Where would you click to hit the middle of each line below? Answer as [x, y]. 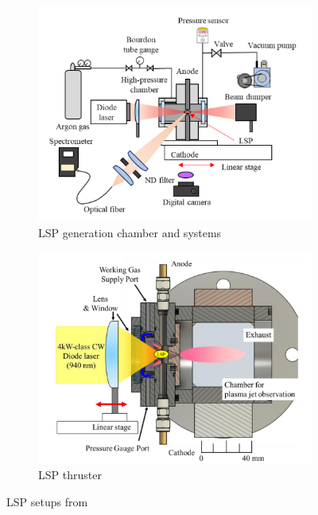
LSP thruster [70, 475]
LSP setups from [47, 501]
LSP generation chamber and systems [130, 233]
